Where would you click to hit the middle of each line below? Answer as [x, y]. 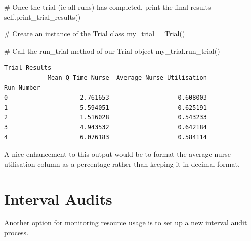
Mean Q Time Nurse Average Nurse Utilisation [127, 78]
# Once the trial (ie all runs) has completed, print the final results [108, 7]
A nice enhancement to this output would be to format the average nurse [117, 154]
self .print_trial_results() [43, 16]
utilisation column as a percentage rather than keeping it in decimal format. [122, 163]
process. [16, 233]
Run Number [22, 88]
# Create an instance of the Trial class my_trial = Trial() [95, 34]
